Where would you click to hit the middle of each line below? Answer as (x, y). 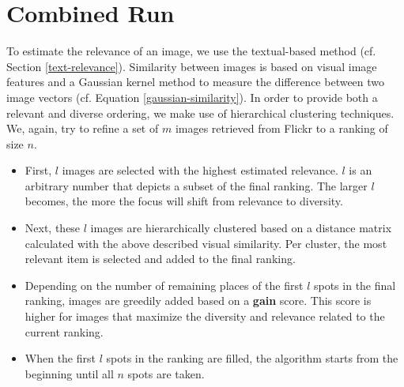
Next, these (53, 228)
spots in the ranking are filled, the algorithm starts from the (252, 358)
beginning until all (69, 373)
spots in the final (355, 285)
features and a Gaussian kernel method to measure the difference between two (196, 82)
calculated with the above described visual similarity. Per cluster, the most (206, 243)
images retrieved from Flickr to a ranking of (281, 128)
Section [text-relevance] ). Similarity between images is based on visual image (192, 66)
